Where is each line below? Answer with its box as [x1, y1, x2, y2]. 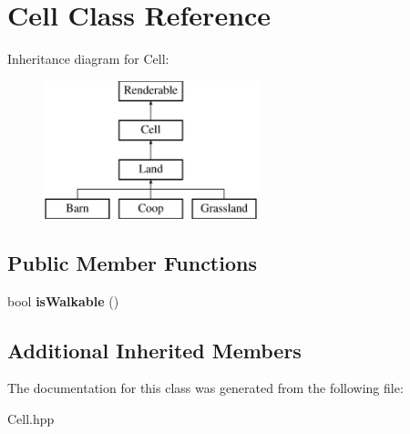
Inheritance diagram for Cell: [7, 49, 169, 68]
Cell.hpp [7, 409, 55, 429]
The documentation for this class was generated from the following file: [7, 378, 404, 398]
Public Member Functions [7, 248, 257, 276]
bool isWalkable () [7, 291, 119, 310]
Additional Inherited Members [7, 336, 302, 364]
